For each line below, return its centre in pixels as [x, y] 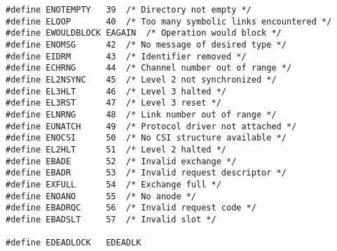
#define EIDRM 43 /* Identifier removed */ [126, 56]
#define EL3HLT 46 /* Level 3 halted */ [116, 91]
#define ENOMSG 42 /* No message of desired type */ [146, 44]
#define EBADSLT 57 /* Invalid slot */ [111, 219]
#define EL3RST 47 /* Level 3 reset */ [114, 103]
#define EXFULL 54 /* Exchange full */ [114, 184]
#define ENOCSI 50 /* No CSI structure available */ [146, 138]
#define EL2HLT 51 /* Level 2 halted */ [116, 149]
